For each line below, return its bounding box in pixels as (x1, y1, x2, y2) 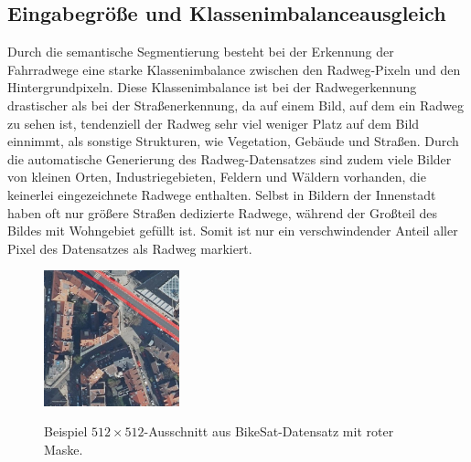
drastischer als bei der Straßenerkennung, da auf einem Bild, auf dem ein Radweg (7, 95, 464, 114)
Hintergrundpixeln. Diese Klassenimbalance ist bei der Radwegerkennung (7, 78, 417, 97)
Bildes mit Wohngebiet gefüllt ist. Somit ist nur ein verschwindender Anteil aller (7, 221, 458, 240)
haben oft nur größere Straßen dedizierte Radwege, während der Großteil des (7, 203, 438, 222)
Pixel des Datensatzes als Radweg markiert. (7, 238, 252, 257)
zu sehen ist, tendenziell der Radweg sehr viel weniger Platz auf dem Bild (7, 113, 420, 132)
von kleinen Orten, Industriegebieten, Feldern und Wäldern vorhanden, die (7, 167, 426, 186)
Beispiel (44, 422, 88, 441)
